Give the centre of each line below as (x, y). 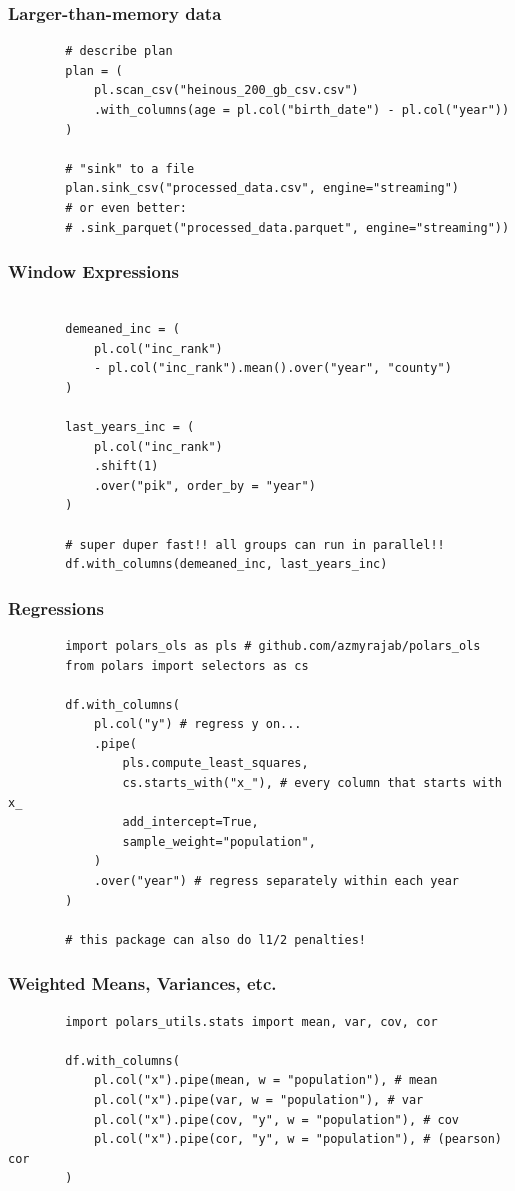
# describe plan (119, 51)
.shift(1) (126, 466)
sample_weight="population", (219, 841)
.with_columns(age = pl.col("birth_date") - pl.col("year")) (301, 110)
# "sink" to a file (130, 168)
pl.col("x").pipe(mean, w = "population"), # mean (265, 1080)
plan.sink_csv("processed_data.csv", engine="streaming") (262, 188)
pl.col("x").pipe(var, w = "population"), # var (258, 1100)
